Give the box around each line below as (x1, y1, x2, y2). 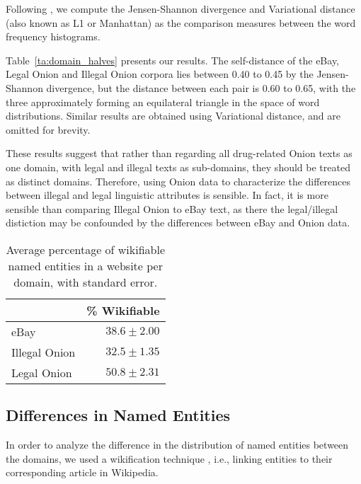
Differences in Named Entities (6, 404, 231, 426)
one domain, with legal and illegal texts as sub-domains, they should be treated (6, 159, 350, 174)
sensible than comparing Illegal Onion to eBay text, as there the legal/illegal (6, 201, 338, 216)
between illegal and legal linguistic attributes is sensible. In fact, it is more (6, 188, 328, 202)
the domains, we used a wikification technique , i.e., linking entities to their (6, 451, 333, 466)
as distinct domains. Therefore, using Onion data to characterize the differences (6, 173, 351, 188)
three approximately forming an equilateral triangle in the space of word (6, 94, 320, 109)
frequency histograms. (6, 29, 101, 44)
